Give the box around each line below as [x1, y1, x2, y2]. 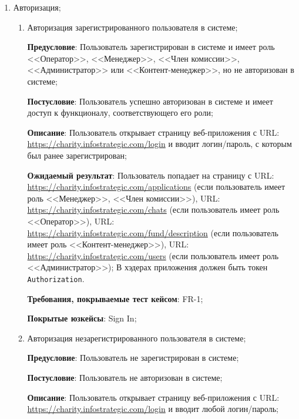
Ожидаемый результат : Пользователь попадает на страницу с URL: [27, 169, 274, 181]
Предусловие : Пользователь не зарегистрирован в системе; [27, 351, 239, 364]
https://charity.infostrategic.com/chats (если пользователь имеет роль [27, 203, 280, 216]
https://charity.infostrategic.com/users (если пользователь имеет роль [27, 249, 279, 262]
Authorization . [27, 272, 85, 284]
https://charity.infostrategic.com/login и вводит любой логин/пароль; [27, 403, 278, 415]
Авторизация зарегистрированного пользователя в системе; [27, 21, 238, 33]
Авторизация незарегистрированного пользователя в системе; [27, 331, 246, 344]
